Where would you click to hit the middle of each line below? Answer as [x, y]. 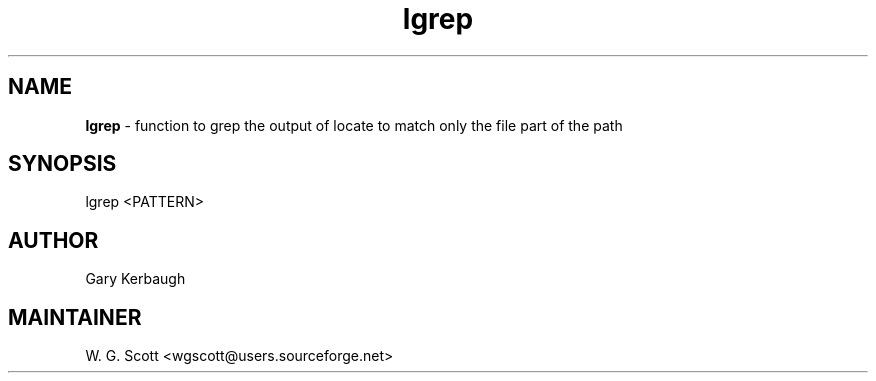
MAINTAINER [75, 317]
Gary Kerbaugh [135, 279]
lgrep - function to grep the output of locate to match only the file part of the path [354, 125]
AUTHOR [53, 240]
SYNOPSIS [62, 164]
